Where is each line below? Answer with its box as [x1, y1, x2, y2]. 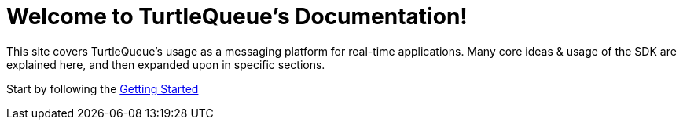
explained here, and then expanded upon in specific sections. [6, 57, 325, 71]
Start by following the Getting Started [6, 81, 199, 95]
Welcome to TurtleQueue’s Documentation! [6, 3, 468, 30]
